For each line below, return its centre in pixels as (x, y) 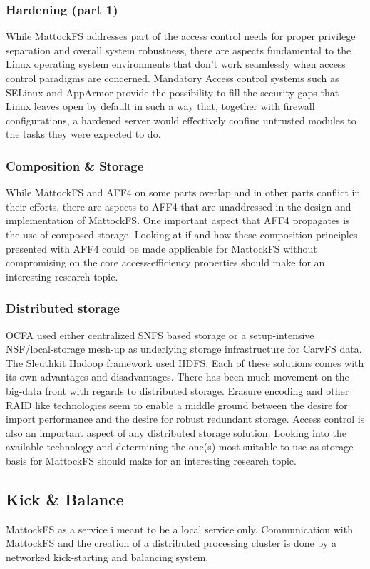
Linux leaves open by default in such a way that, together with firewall (160, 106)
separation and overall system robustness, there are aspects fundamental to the (179, 50)
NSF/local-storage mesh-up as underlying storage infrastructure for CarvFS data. (184, 349)
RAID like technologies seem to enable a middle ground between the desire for (177, 404)
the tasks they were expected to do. (83, 134)
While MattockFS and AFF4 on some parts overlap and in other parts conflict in (183, 192)
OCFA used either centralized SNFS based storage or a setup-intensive (160, 334)
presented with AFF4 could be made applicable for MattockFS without (161, 248)
